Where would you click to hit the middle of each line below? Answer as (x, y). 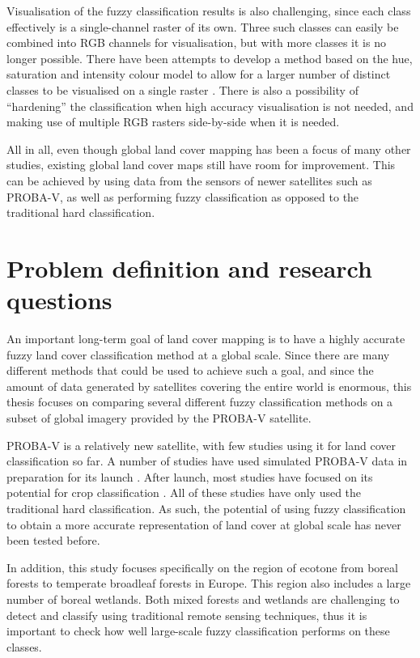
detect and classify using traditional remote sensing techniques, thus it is (187, 615)
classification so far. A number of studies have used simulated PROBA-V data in (207, 461)
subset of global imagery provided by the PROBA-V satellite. (159, 418)
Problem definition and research (189, 267)
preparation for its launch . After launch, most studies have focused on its (190, 476)
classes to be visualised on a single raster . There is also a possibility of (182, 89)
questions (59, 300)
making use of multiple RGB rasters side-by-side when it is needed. (173, 122)
